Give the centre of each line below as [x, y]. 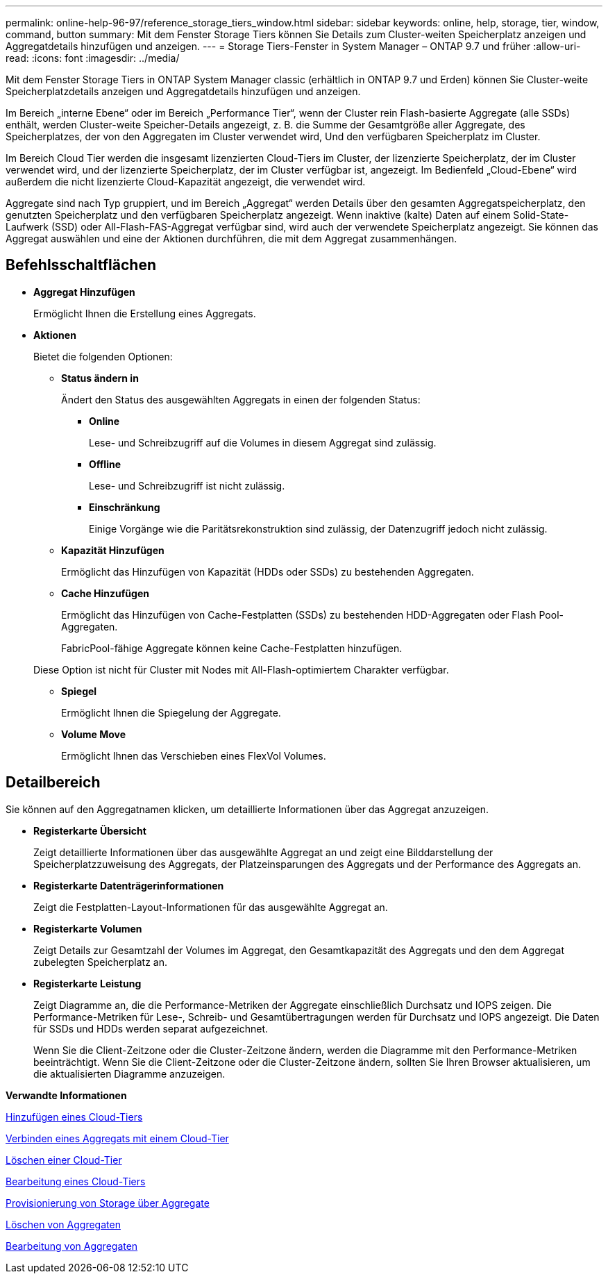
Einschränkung [125, 507]
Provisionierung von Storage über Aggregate [108, 1203]
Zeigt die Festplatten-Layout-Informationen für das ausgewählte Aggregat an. [211, 907]
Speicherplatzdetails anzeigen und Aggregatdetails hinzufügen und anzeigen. [183, 91]
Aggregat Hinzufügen [84, 292]
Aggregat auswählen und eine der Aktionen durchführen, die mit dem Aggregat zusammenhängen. [231, 239]
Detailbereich [53, 783]
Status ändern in [100, 378]
